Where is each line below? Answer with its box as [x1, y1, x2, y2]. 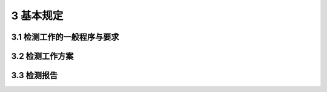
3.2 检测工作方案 [11, 51, 74, 61]
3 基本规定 [11, 9, 64, 22]
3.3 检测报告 [11, 70, 58, 81]
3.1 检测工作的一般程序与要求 [11, 32, 119, 42]
